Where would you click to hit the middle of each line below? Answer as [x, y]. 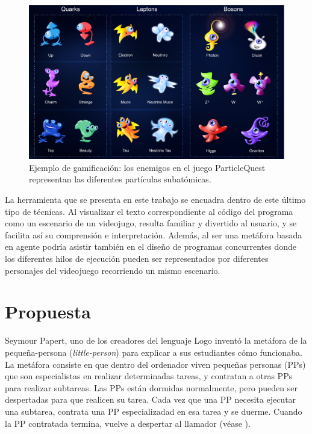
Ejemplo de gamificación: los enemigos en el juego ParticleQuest [147, 167]
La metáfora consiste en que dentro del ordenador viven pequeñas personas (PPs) [155, 364]
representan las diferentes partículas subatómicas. [120, 179]
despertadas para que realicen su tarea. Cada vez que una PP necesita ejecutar [151, 399]
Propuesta [48, 312]
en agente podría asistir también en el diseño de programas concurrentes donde [151, 246]
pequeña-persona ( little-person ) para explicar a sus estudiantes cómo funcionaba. [154, 352]
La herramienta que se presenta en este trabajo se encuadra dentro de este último [155, 200]
